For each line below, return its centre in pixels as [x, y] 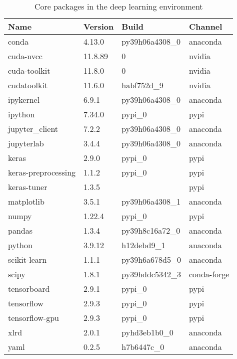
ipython [21, 114]
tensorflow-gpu [33, 318]
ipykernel [24, 100]
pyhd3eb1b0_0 [147, 332]
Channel [205, 26]
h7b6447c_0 [143, 347]
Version [99, 26]
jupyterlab [26, 143]
